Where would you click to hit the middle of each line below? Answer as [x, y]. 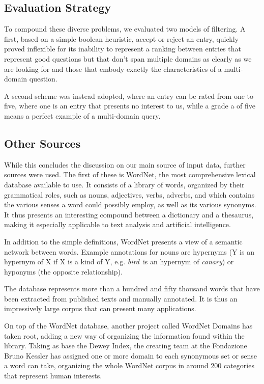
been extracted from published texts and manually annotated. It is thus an [121, 298]
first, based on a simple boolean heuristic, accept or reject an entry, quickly [121, 38]
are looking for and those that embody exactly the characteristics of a [113, 68]
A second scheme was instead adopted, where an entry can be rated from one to [129, 95]
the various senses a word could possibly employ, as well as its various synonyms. [130, 204]
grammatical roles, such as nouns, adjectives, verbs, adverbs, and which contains [129, 194]
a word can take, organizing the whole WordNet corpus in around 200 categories [129, 365]
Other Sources [42, 143]
